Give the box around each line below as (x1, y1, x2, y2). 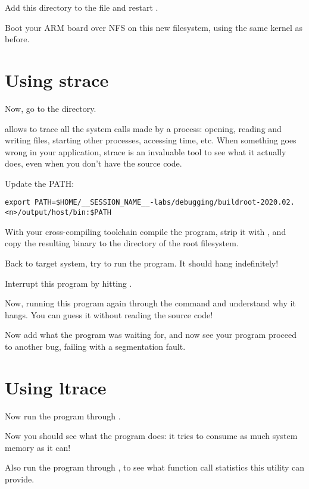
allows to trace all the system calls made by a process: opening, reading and (5, 122, 282, 134)
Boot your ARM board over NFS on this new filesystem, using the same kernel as (5, 21, 303, 33)
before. (5, 33, 30, 45)
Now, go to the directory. (5, 102, 96, 114)
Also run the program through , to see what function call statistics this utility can (5, 461, 305, 474)
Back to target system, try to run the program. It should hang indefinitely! (5, 256, 279, 269)
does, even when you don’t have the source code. (5, 157, 182, 170)
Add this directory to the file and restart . (5, 1, 158, 13)
